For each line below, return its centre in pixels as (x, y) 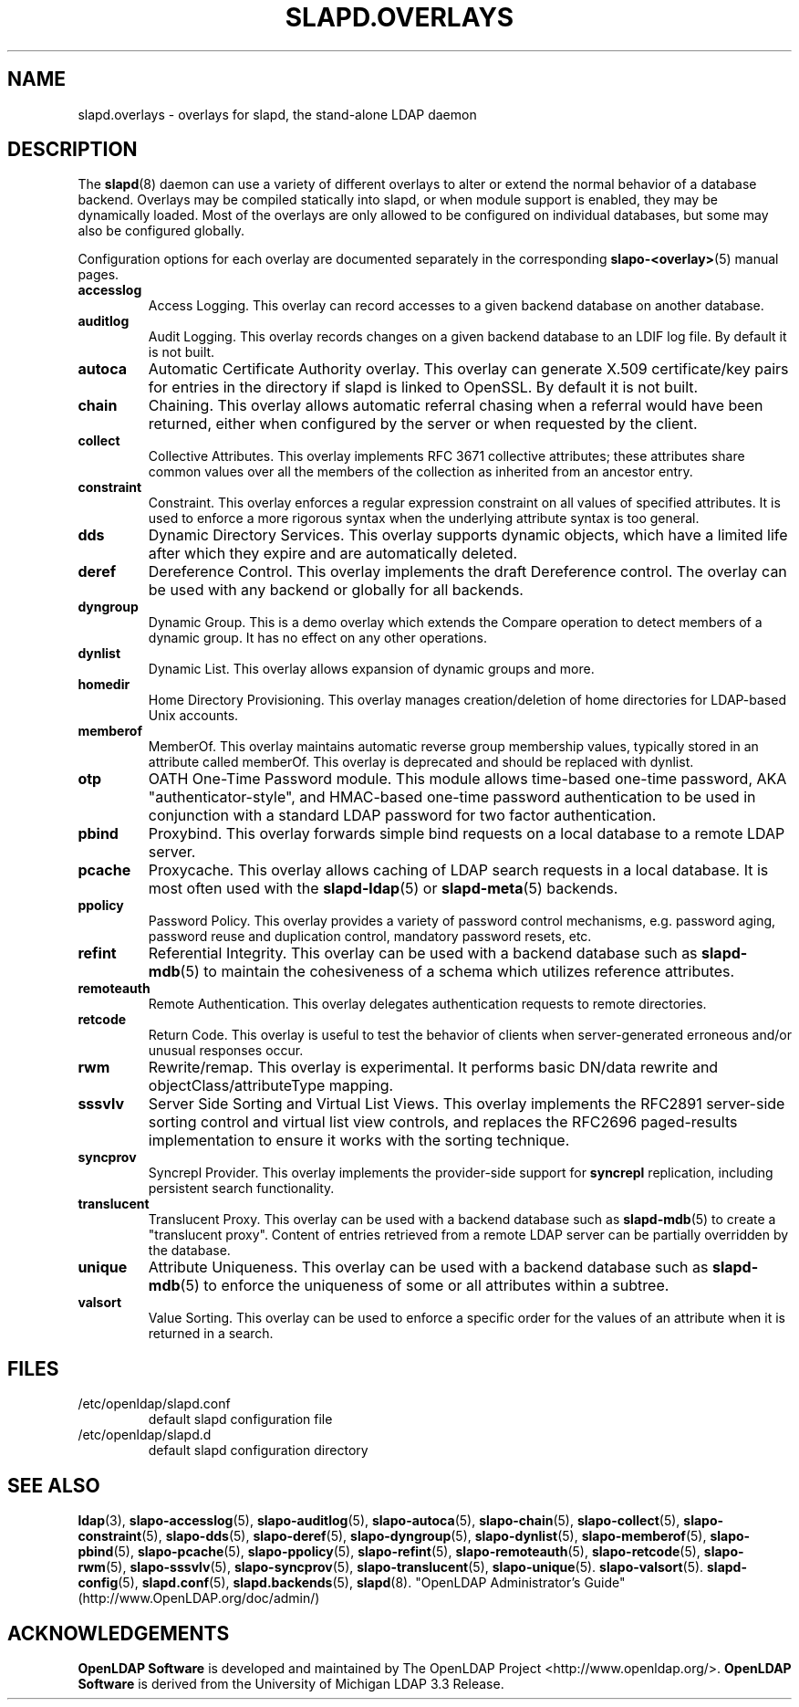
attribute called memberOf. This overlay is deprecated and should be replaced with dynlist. (421, 762)
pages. (99, 275)
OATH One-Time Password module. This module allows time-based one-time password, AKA (467, 779)
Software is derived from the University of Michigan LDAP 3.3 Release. (291, 1683)
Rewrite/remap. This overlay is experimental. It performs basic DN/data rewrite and (433, 1068)
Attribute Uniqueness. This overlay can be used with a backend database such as (428, 1267)
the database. (189, 1251)
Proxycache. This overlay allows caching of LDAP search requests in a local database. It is (458, 870)
